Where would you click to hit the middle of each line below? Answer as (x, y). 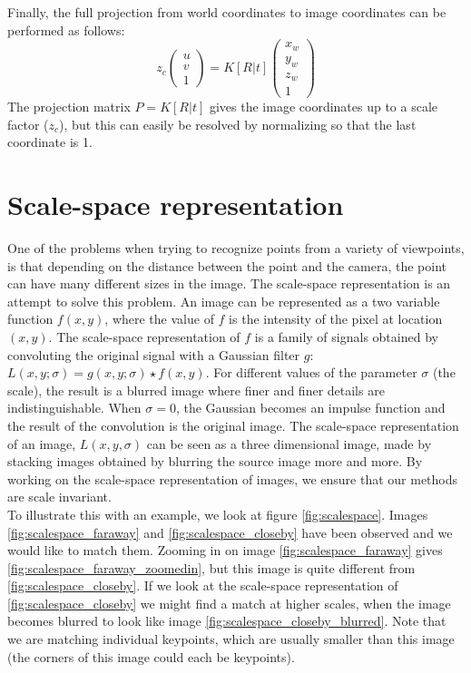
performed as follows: (66, 29)
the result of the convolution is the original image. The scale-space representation (233, 425)
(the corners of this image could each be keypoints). (151, 656)
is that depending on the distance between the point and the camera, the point (227, 265)
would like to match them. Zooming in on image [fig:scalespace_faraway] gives (225, 550)
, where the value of (159, 319)
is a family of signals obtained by (346, 336)
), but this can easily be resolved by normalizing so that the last (238, 124)
